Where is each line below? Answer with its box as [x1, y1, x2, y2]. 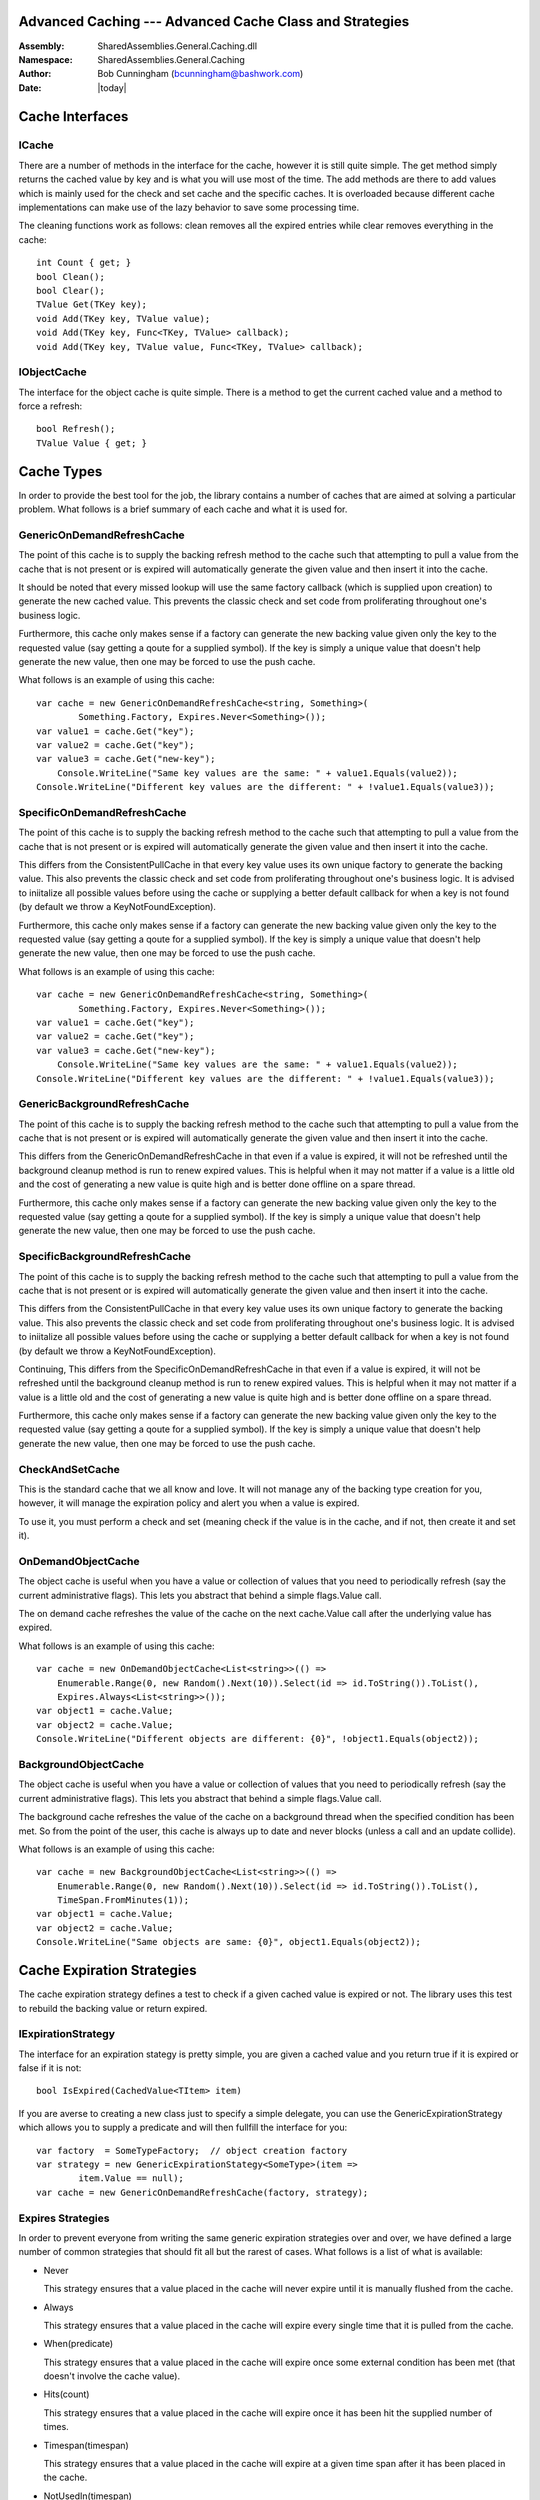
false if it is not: [18, 2062, 82, 2074]
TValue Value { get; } [36, 437, 148, 449]
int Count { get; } [36, 257, 132, 269]
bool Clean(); [36, 271, 105, 282]
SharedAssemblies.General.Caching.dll [97, 40, 258, 52]
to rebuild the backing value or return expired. [18, 2002, 208, 2014]
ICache [18, 138, 54, 152]
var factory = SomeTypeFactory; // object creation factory [36, 2145, 348, 2156]
